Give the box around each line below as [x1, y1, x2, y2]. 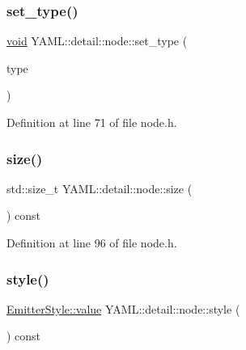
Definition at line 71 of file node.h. [6, 114, 177, 130]
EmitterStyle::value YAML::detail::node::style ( [6, 300, 240, 317]
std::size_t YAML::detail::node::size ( [6, 179, 193, 196]
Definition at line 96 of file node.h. [6, 234, 177, 251]
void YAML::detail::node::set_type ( [6, 32, 188, 49]
